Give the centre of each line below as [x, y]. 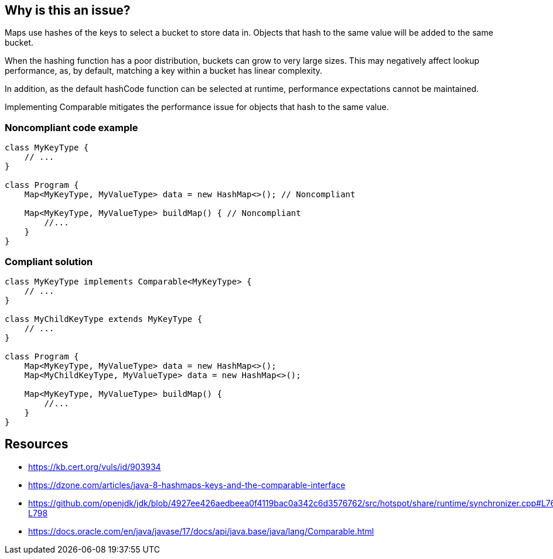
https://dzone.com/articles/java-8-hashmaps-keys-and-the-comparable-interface [187, 485]
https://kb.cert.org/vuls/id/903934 [95, 467]
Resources [37, 444]
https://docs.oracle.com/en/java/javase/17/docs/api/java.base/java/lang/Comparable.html [201, 531]
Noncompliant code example [71, 127]
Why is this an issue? [68, 10]
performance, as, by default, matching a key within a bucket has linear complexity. [164, 71]
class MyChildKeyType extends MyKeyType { [104, 319]
